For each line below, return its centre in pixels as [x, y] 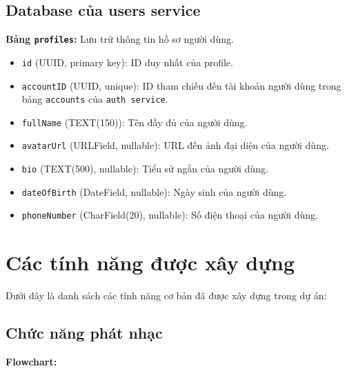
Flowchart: [31, 362]
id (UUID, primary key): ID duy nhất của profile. [127, 62]
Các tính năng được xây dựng [150, 262]
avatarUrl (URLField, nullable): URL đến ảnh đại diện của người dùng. [175, 145]
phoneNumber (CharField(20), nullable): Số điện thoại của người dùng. [170, 215]
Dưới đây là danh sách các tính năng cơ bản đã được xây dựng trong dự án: [166, 295]
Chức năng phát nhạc [84, 333]
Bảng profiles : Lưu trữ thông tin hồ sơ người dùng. [120, 39]
